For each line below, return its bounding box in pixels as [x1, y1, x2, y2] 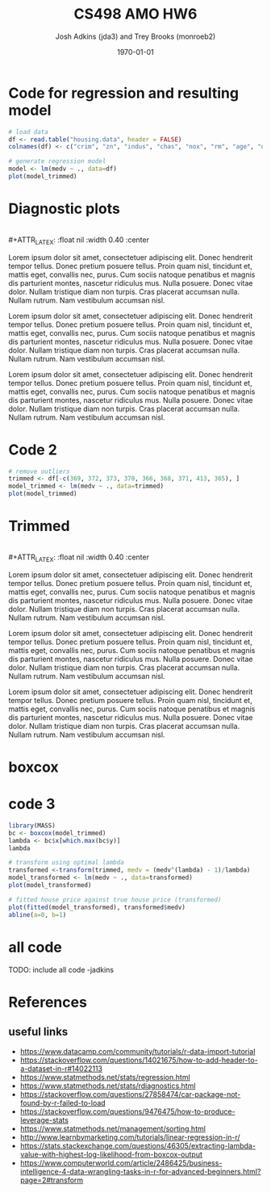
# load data [8, 128, 48, 136]
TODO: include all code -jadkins [8, 965, 115, 974]
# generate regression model [8, 157, 106, 165]
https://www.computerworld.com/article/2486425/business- [19, 1157, 223, 1167]
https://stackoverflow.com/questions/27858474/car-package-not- [19, 1089, 241, 1099]
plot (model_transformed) [8, 881, 92, 890]
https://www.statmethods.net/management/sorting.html [19, 1124, 206, 1133]
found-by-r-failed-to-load [19, 1098, 106, 1107]
